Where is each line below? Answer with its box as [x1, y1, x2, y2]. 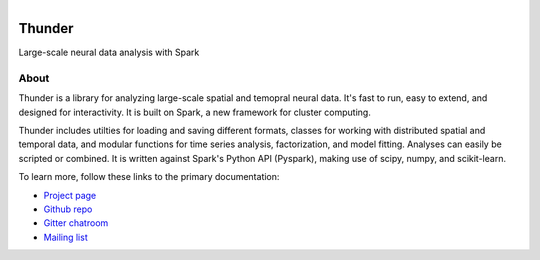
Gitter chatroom [43, 217, 109, 229]
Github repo [43, 203, 93, 215]
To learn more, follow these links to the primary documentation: [18, 171, 280, 183]
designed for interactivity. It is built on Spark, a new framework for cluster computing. [18, 106, 372, 118]
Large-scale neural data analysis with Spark [18, 46, 200, 59]
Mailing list [43, 231, 89, 243]
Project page [43, 189, 97, 201]
